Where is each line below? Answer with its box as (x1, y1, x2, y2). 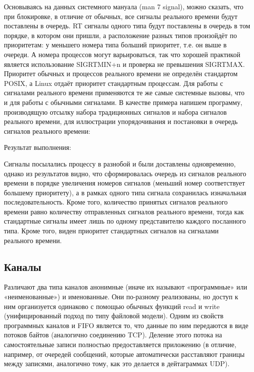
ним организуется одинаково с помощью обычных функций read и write (4, 301, 220, 311)
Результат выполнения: (4, 142, 71, 152)
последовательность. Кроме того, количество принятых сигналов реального (4, 197, 228, 207)
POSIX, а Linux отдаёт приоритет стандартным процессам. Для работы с (4, 78, 223, 88)
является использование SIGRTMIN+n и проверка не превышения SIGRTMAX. (4, 59, 245, 69)
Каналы (4, 259, 42, 274)
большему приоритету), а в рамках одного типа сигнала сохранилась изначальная (4, 187, 247, 197)
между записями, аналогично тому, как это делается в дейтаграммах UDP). (4, 358, 230, 369)
